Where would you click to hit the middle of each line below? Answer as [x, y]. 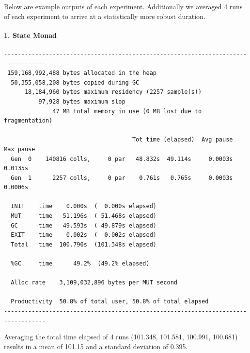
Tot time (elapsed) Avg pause [182, 140]
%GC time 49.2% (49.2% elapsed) [80, 264]
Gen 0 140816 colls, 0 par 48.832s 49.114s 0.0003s [122, 159]
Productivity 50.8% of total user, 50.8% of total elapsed [110, 302]
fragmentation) [28, 121]
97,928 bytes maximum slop [82, 101]
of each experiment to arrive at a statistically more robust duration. [105, 16]
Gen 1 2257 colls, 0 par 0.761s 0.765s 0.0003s [122, 178]
